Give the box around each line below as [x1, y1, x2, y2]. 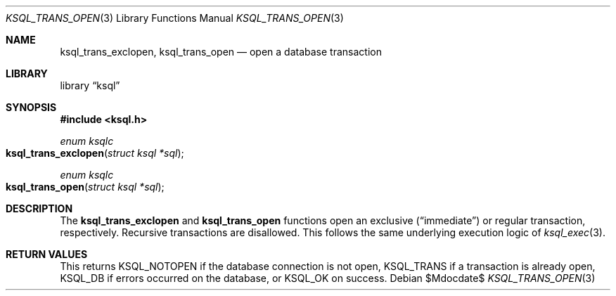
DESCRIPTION [6, 202, 73, 214]
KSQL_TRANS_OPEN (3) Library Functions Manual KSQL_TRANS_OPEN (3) [6, 12, 344, 24]
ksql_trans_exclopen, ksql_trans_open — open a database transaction [60, 46, 382, 58]
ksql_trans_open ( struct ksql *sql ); [6, 181, 165, 193]
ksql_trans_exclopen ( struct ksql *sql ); [6, 147, 184, 159]
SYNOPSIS [6, 101, 57, 113]
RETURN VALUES [6, 248, 88, 260]
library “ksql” [60, 79, 120, 91]
